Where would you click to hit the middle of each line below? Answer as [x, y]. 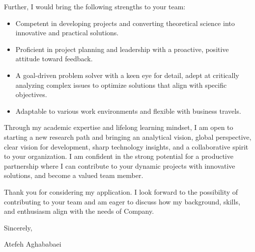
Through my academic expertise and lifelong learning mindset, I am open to [119, 127]
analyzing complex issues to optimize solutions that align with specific [121, 85]
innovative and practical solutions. [67, 33]
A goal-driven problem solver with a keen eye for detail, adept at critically [127, 75]
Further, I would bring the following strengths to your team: [95, 6]
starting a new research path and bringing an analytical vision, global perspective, [128, 137]
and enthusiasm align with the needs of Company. [79, 211]
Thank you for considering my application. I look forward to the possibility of [121, 191]
